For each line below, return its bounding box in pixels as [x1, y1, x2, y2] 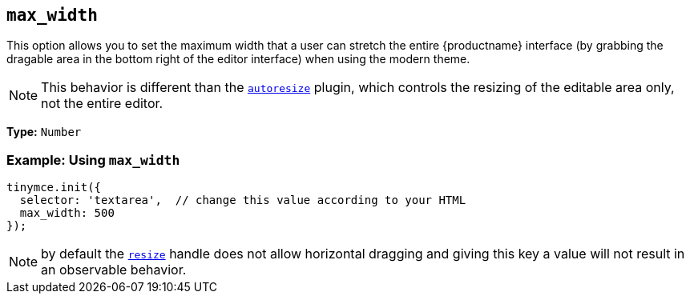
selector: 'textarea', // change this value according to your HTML [19, 194, 466, 207]
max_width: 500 [19, 206, 115, 220]
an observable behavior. [41, 262, 187, 278]
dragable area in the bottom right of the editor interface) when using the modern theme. [6, 52, 470, 66]
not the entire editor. [41, 95, 163, 112]
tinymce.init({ [6, 181, 102, 194]
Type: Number [6, 125, 82, 139]
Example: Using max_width [6, 151, 180, 168]
